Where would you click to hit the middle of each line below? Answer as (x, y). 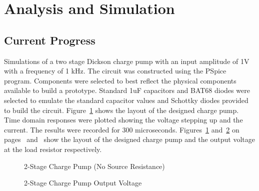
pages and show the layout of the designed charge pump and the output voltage (129, 139)
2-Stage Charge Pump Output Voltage (83, 183)
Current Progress (50, 40)
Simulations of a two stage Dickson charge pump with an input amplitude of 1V (127, 61)
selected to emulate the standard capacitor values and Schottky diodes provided (126, 100)
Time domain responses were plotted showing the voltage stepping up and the (123, 120)
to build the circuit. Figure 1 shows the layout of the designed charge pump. (121, 110)
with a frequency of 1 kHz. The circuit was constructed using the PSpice (115, 71)
